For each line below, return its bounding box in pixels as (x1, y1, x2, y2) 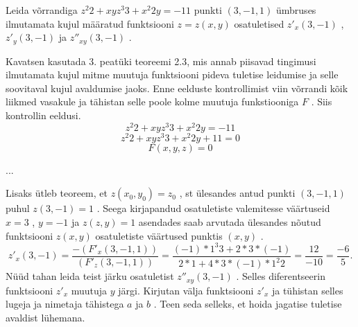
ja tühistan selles (271, 283, 343, 297)
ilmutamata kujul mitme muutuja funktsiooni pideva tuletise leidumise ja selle (6, 67, 339, 82)
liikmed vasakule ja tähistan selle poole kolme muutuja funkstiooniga (6, 94, 299, 109)
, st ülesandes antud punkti (179, 186, 296, 200)
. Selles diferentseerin (236, 269, 325, 283)
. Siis (311, 94, 332, 109)
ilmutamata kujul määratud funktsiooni (6, 16, 174, 30)
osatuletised (234, 16, 284, 30)
